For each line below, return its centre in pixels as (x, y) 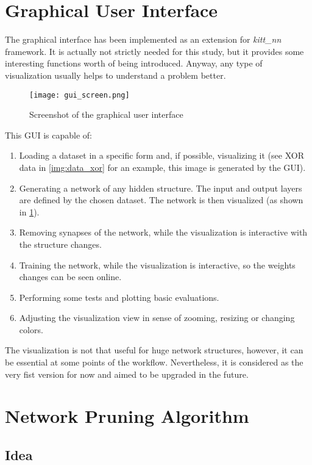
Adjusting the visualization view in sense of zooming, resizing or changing (157, 318)
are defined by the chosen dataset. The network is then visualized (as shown (161, 200)
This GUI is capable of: (48, 135)
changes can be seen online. (70, 277)
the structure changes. (60, 244)
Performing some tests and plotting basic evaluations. (119, 297)
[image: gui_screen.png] (80, 95)
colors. (31, 329)
